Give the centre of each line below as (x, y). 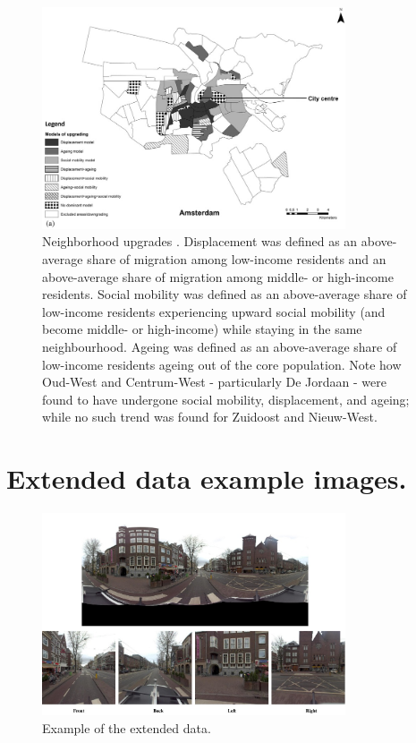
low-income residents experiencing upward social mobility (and (214, 311)
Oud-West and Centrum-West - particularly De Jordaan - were (214, 382)
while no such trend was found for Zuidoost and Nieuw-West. (210, 417)
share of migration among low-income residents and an (237, 258)
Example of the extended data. (127, 727)
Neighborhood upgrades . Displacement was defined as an (200, 241)
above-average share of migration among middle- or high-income (218, 276)
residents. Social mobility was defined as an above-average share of (225, 294)
